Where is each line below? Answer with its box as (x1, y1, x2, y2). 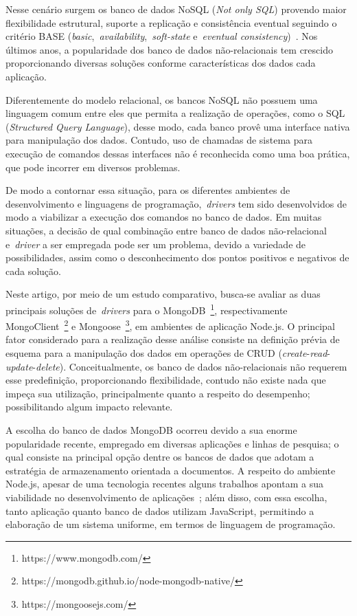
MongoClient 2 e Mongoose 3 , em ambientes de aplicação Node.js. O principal (5, 317, 335, 333)
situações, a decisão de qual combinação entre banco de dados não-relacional (5, 223, 327, 237)
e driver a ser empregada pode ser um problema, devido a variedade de (5, 236, 306, 251)
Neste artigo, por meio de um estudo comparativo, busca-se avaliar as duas (5, 287, 321, 301)
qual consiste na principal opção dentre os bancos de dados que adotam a (5, 450, 314, 464)
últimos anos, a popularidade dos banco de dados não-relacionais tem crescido (5, 42, 333, 56)
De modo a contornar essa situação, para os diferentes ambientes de (5, 183, 290, 197)
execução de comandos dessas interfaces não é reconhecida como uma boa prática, (5, 146, 350, 160)
